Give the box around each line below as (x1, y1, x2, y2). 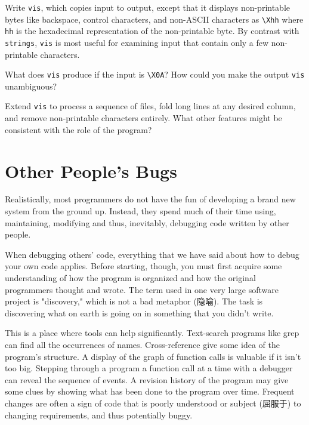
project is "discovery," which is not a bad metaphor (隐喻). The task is (5, 295, 263, 307)
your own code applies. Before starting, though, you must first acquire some (5, 260, 282, 272)
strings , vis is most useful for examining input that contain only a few (5, 36, 269, 48)
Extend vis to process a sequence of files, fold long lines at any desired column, (5, 100, 296, 112)
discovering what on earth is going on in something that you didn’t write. (5, 306, 274, 319)
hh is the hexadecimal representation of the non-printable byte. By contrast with (5, 24, 299, 37)
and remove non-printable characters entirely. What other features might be (5, 112, 282, 124)
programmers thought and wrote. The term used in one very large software (5, 283, 279, 295)
